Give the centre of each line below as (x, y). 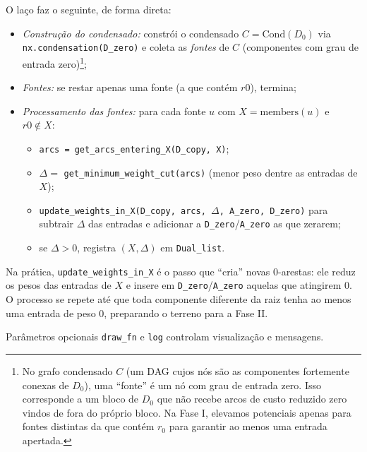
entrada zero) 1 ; (54, 62)
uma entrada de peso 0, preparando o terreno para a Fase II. (137, 313)
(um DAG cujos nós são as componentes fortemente (237, 370)
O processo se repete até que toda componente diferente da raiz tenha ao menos (179, 299)
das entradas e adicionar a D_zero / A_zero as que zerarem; (214, 224)
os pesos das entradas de (59, 285)
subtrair (56, 224)
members (279, 112)
